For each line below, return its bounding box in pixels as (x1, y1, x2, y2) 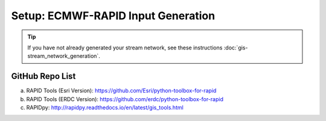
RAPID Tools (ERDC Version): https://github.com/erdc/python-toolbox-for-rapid (26, 95, 223, 102)
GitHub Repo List (11, 71, 76, 81)
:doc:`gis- (223, 44, 248, 51)
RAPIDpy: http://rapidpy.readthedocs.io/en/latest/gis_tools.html (26, 104, 184, 111)
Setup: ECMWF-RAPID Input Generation (11, 9, 216, 22)
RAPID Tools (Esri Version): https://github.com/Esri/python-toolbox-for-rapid (26, 87, 217, 95)
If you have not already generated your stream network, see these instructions (27, 44, 223, 51)
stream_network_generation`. (27, 52, 101, 60)
